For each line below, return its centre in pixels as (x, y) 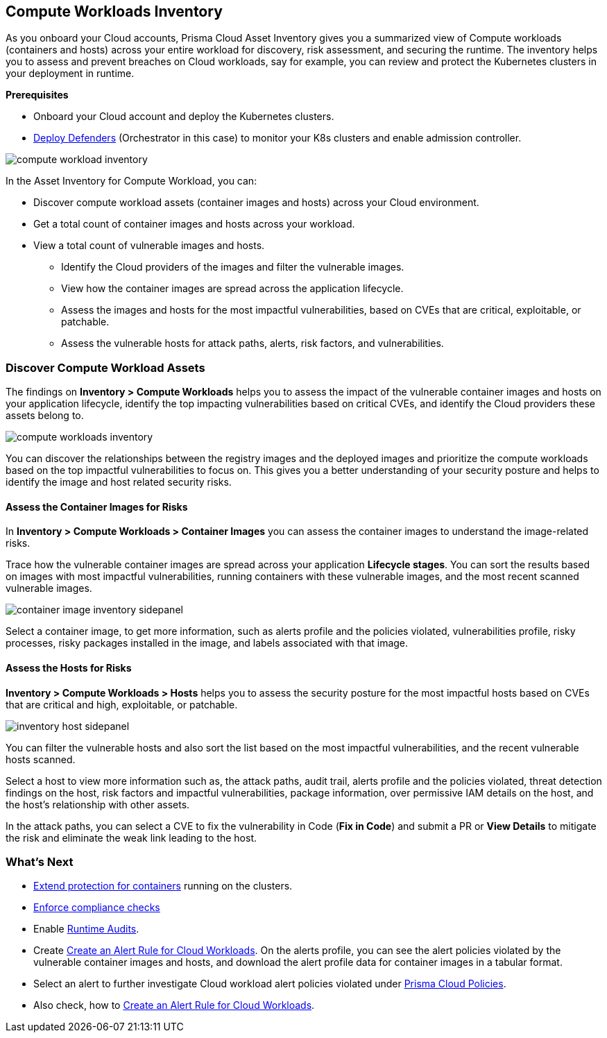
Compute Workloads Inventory (114, 11)
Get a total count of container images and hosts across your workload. (194, 224)
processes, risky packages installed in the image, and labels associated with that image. (207, 643)
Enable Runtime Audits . (86, 929)
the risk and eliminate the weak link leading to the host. (131, 837)
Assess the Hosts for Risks (69, 668)
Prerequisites (37, 95)
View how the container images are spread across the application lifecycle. (232, 289)
